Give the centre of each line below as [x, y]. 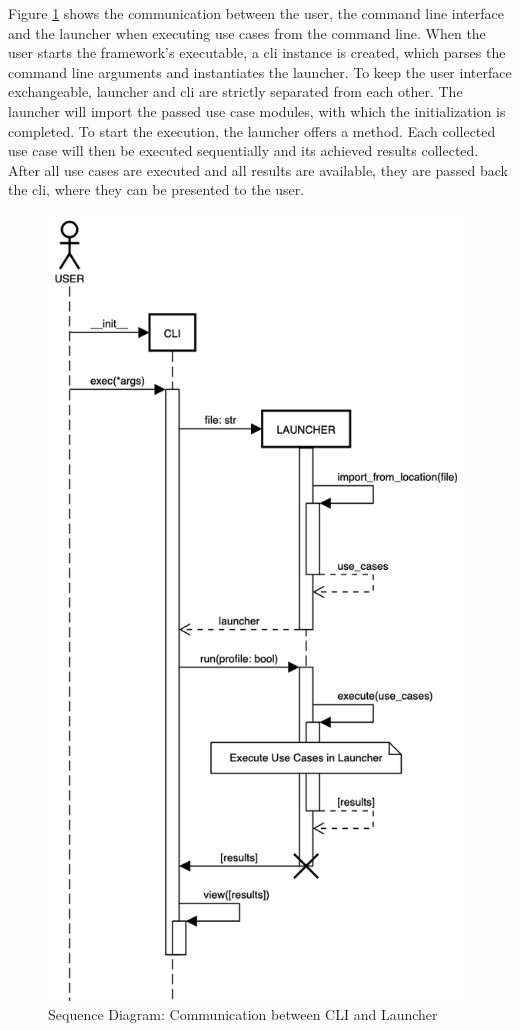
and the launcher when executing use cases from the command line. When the [247, 32]
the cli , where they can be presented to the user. [156, 189]
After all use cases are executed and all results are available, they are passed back [258, 169]
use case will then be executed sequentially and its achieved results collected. [243, 150]
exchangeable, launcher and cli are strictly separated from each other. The [235, 91]
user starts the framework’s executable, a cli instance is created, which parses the [257, 52]
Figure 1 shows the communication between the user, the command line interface [256, 13]
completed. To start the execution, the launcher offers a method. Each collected [252, 130]
